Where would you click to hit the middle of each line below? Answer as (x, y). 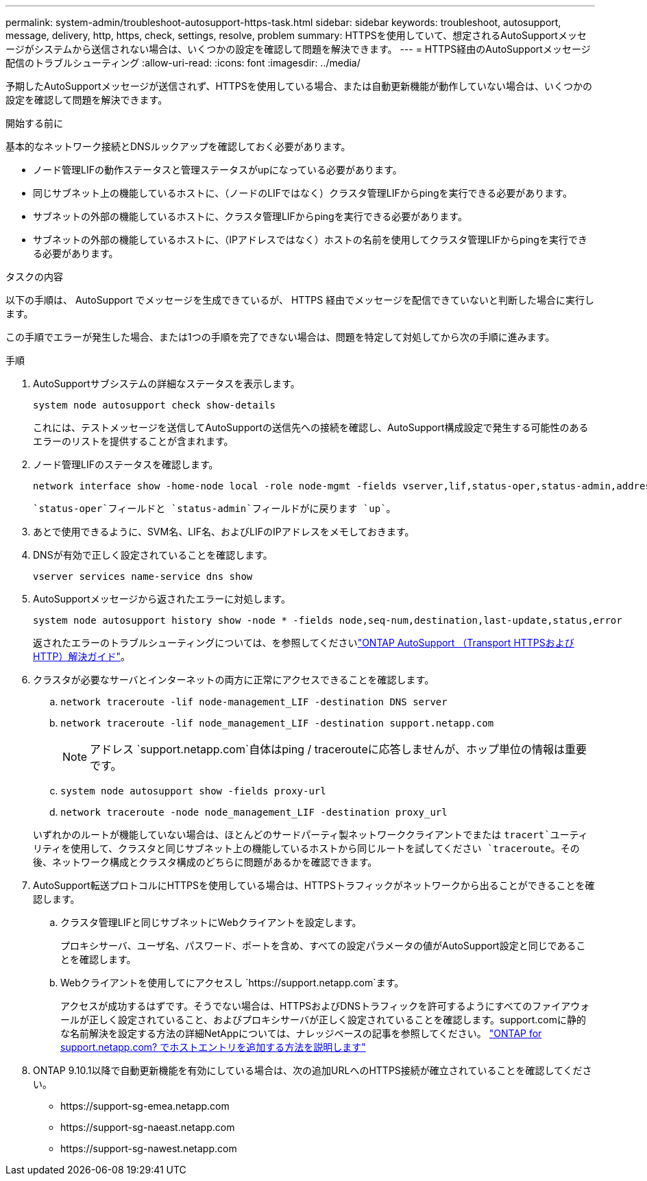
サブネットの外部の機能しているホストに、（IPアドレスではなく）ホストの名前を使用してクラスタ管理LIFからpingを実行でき (310, 240)
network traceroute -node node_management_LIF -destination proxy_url (254, 812)
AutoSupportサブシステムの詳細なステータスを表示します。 (167, 383)
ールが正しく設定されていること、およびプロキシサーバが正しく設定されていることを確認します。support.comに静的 (323, 1020)
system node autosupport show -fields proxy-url (193, 791)
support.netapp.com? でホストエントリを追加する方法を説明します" (213, 1047)
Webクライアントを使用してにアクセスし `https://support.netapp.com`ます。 (232, 983)
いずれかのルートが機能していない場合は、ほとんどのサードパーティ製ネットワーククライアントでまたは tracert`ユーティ (310, 835)
